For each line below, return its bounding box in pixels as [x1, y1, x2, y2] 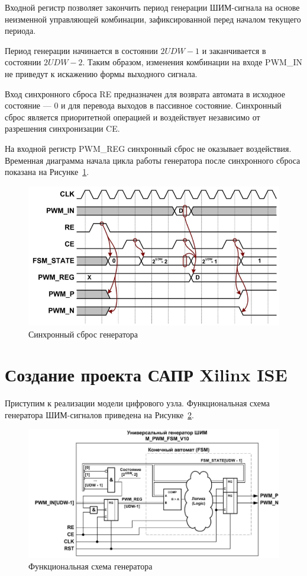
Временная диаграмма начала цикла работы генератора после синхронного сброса [5, 154, 300, 166]
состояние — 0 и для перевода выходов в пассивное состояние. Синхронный [5, 99, 282, 112]
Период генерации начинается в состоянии [5, 44, 158, 56]
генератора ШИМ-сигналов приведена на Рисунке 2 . [5, 408, 195, 421]
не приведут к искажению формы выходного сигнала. [5, 67, 198, 79]
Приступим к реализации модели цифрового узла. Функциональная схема [5, 397, 270, 409]
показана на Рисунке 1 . [5, 166, 89, 178]
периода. [5, 24, 36, 37]
